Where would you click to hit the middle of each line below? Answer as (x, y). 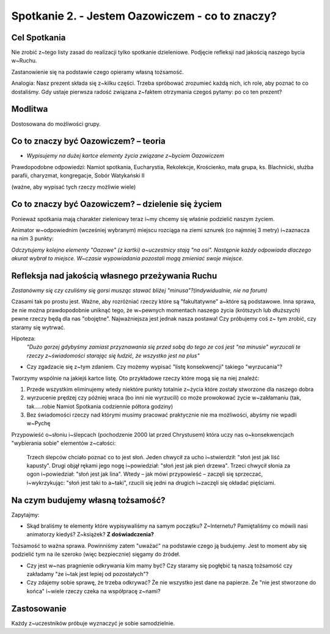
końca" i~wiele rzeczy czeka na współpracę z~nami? (94, 591)
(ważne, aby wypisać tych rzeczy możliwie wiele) (74, 187)
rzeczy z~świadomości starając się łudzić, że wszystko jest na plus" (113, 355)
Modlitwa (30, 109)
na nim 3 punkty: (33, 239)
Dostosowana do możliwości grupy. (56, 124)
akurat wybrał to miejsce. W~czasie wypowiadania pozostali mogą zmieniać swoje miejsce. (127, 258)
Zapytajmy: (25, 515)
